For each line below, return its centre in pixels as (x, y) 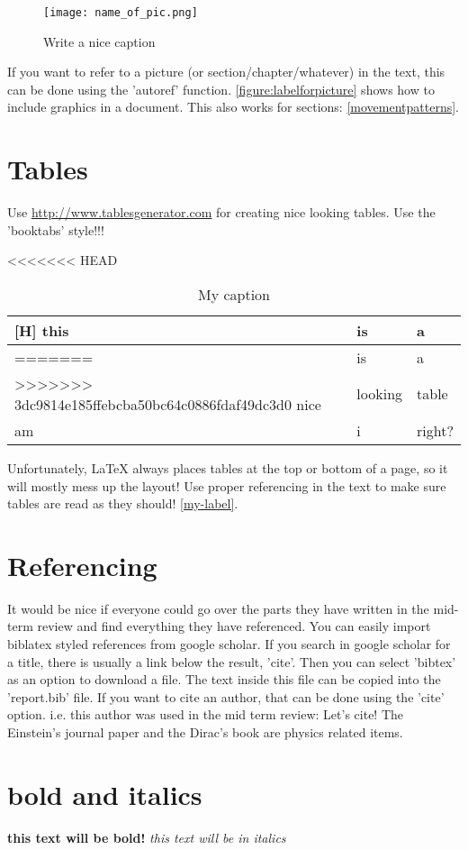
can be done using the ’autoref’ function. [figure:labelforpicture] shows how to (221, 89)
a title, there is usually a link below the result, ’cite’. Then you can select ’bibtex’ (232, 661)
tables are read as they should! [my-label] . (123, 503)
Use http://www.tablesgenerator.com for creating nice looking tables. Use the (221, 212)
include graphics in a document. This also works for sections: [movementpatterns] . (233, 107)
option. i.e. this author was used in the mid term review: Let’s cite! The (206, 714)
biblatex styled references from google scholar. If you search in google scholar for (229, 644)
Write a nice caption (99, 41)
